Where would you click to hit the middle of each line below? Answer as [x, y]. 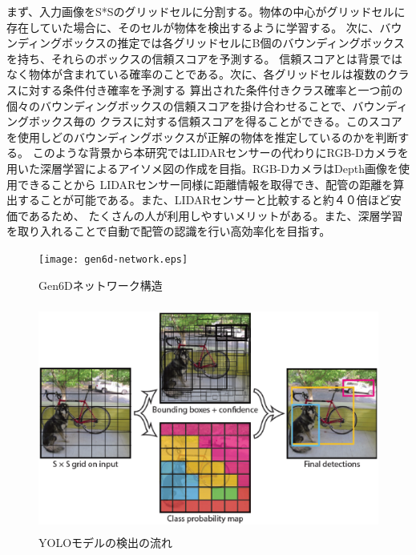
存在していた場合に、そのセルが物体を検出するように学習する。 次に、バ [199, 27]
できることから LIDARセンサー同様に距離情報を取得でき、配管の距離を [205, 184]
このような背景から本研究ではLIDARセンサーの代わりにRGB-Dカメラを [220, 153]
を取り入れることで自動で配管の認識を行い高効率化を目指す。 [169, 231]
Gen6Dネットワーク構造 [101, 285]
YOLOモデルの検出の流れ [106, 543]
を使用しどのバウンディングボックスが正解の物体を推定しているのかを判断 [202, 137]
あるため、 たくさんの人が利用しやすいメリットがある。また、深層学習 [216, 215]
